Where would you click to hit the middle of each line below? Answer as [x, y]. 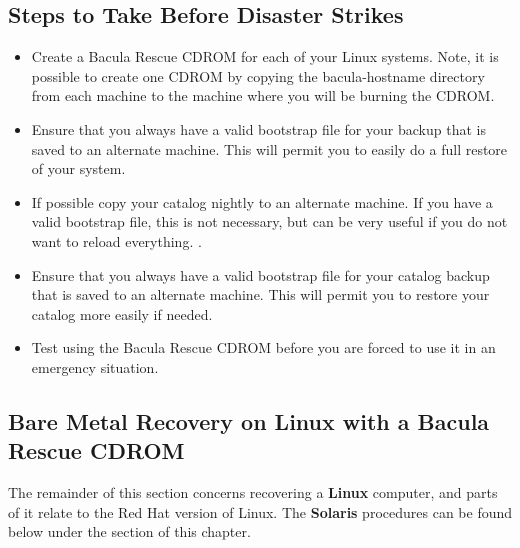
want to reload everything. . [116, 240]
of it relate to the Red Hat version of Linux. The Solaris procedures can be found [260, 511]
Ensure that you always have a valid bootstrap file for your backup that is [258, 128]
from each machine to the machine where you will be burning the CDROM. [263, 95]
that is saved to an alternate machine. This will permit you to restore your [260, 294]
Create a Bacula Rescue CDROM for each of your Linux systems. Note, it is [265, 56]
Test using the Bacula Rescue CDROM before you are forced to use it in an [263, 347]
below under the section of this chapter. [129, 531]
